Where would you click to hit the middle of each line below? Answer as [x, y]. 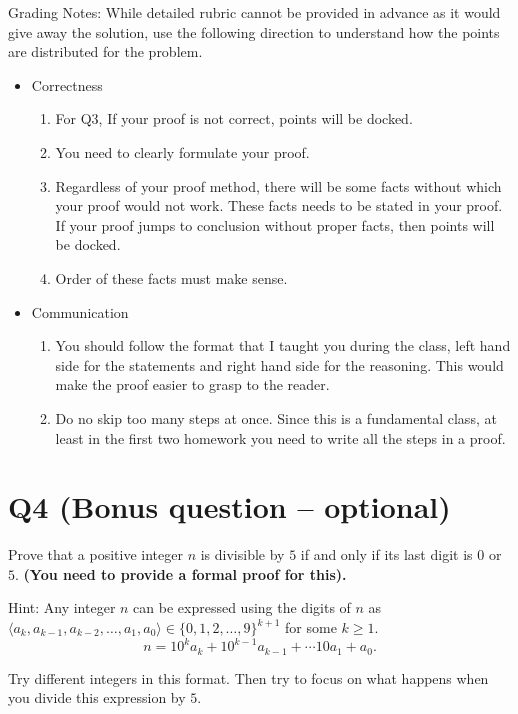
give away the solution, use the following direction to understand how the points [254, 31]
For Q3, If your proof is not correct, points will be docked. [234, 118]
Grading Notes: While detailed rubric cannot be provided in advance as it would [254, 12]
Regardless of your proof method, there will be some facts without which [278, 185]
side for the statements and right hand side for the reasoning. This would [279, 364]
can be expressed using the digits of [242, 607]
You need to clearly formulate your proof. [182, 151]
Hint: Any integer [62, 607]
